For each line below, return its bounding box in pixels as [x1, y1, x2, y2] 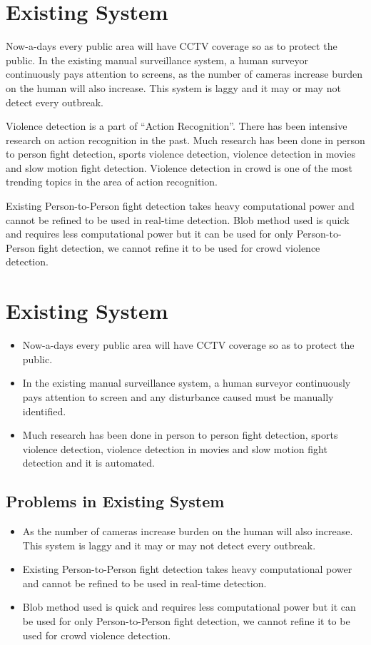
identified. [22, 403, 66, 418]
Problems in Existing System [6, 490, 225, 512]
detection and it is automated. [22, 455, 155, 470]
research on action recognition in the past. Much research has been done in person [6, 132, 365, 147]
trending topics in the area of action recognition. [6, 174, 218, 189]
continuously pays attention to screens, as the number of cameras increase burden [6, 66, 363, 81]
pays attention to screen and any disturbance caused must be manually [22, 389, 334, 404]
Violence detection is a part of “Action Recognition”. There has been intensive [6, 118, 347, 133]
